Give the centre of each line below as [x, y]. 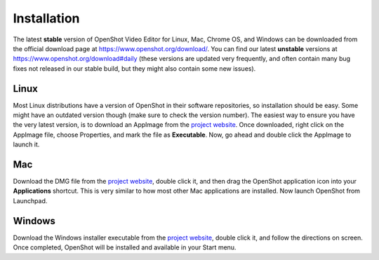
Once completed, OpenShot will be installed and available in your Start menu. [125, 247]
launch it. [26, 144]
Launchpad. [30, 200]
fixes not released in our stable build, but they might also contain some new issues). [134, 68]
